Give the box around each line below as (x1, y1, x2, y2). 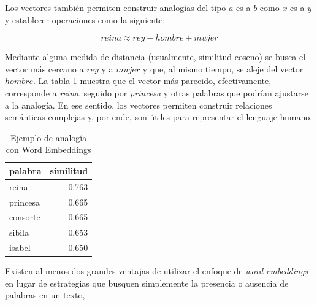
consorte (9, 210, 40, 223)
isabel (9, 241, 31, 254)
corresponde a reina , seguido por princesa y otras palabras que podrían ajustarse (5, 86, 309, 99)
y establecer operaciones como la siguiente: (5, 13, 166, 26)
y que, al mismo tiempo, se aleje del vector (142, 62, 304, 75)
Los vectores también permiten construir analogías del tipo (5, 1, 226, 14)
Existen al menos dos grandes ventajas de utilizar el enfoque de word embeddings (5, 264, 308, 277)
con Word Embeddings (6, 143, 91, 156)
